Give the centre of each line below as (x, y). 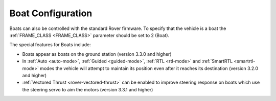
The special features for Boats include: (50, 45)
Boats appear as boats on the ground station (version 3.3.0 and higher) (97, 54)
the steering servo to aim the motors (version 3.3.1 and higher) (88, 89)
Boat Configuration (51, 13)
